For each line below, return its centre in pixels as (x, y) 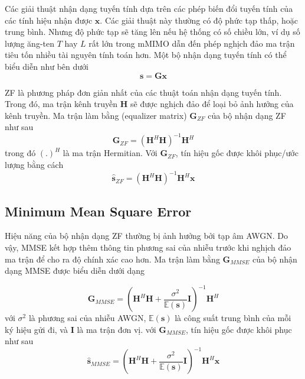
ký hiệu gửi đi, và (36, 329)
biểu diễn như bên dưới (47, 66)
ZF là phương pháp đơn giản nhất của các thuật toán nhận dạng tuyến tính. (143, 92)
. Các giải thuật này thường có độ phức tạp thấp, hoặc (199, 20)
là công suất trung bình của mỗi (233, 318)
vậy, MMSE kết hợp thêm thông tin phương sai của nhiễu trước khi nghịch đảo (148, 247)
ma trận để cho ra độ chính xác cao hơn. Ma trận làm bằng (112, 259)
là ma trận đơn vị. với (117, 329)
